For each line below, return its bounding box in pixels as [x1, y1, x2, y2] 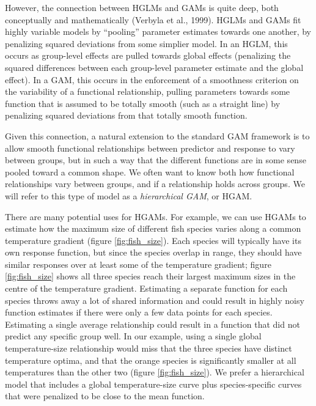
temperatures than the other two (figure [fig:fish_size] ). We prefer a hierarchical [5, 366, 304, 378]
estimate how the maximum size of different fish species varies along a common [5, 222, 301, 235]
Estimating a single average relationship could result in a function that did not [5, 317, 300, 330]
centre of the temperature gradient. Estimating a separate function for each [5, 282, 288, 295]
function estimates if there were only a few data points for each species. [5, 306, 273, 319]
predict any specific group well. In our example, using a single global [5, 330, 262, 342]
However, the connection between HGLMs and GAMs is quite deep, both [5, 1, 279, 13]
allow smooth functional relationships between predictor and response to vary [5, 141, 295, 154]
